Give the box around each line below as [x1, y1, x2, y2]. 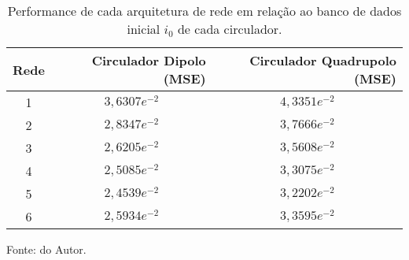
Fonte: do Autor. [6, 241, 87, 257]
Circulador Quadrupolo [249, 51, 396, 69]
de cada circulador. [177, 20, 282, 38]
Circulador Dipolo [91, 51, 206, 69]
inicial [127, 20, 160, 38]
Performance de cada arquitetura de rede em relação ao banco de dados [7, 2, 402, 20]
